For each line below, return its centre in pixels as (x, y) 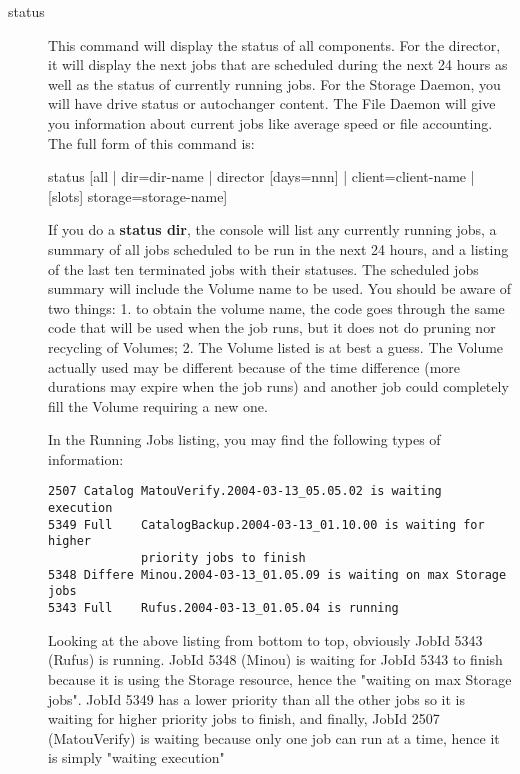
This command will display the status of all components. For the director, (274, 44)
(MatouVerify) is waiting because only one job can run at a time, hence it (274, 737)
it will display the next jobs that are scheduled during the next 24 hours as (278, 64)
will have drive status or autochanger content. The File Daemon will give (272, 103)
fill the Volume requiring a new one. (158, 405)
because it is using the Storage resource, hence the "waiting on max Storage (280, 678)
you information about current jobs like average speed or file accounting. (270, 122)
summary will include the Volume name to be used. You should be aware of (280, 288)
